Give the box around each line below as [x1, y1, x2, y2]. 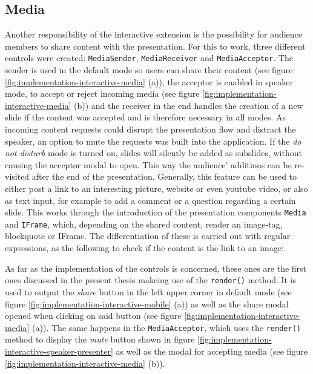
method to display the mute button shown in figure [5, 333, 195, 346]
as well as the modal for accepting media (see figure [116, 344, 308, 357]
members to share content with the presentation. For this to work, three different [5, 39, 306, 52]
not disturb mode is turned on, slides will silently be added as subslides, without [5, 146, 302, 159]
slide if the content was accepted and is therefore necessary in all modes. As [5, 111, 286, 123]
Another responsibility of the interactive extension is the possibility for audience [5, 28, 303, 41]
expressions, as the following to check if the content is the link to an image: [5, 241, 284, 254]
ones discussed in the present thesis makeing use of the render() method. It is [5, 274, 297, 286]
